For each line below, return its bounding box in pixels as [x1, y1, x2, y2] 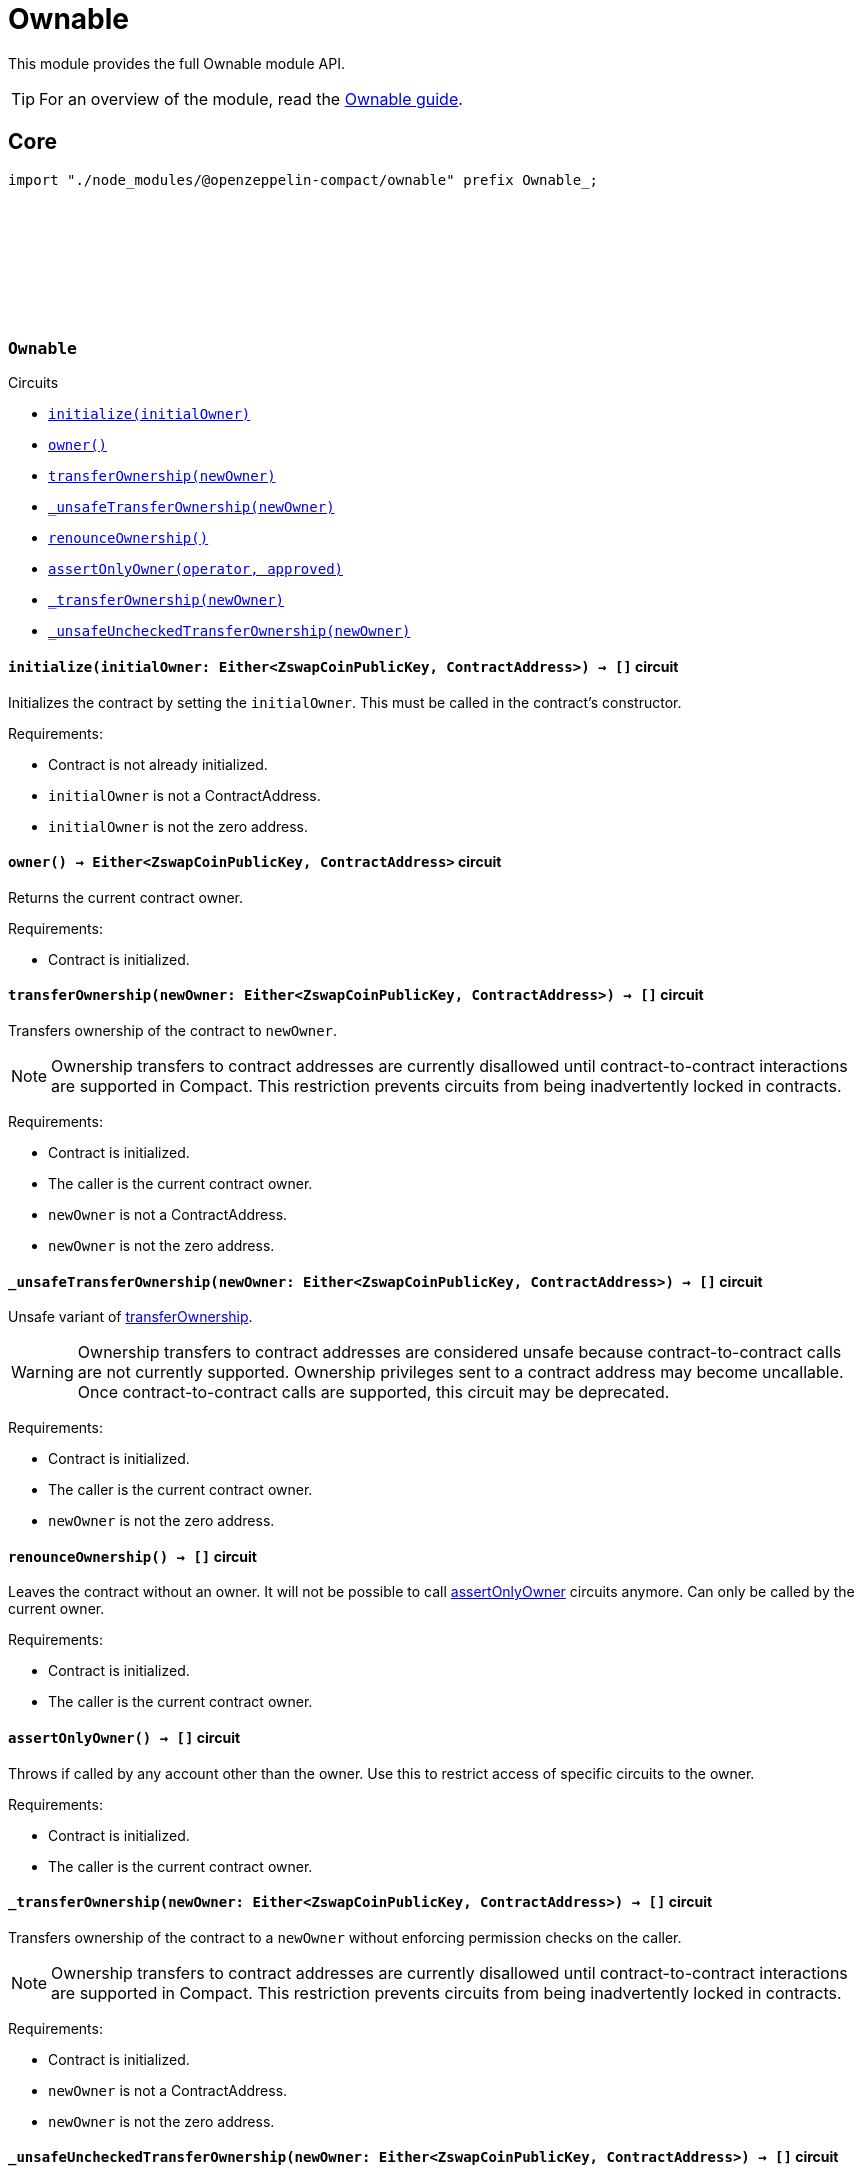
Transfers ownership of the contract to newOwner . [8, 1022, 338, 1039]
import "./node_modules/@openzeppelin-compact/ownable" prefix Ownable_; [8, 171, 599, 188]
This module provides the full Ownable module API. [8, 54, 345, 72]
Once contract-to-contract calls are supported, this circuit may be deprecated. [77, 1382, 670, 1403]
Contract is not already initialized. [48, 755, 268, 773]
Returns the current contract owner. [8, 888, 243, 906]
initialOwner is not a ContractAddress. [48, 786, 321, 804]
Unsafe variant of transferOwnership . [8, 1308, 253, 1326]
